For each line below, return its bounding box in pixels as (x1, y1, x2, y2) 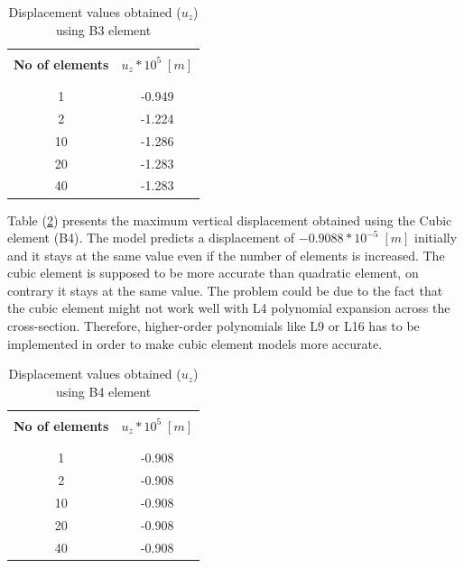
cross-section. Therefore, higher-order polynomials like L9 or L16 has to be (7, 316, 420, 335)
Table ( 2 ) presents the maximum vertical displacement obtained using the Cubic (7, 210, 452, 229)
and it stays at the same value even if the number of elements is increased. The (7, 245, 445, 264)
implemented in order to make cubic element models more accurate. (7, 334, 383, 353)
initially (414, 228, 458, 247)
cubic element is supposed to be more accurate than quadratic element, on (7, 263, 419, 282)
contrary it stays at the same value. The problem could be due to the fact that (7, 280, 443, 299)
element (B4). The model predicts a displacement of (7, 228, 295, 247)
